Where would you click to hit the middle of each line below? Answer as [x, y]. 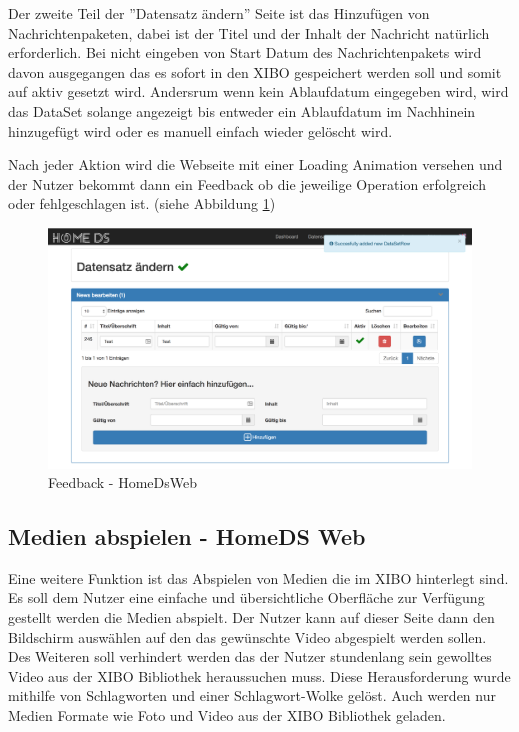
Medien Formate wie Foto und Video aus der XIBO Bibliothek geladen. [227, 715]
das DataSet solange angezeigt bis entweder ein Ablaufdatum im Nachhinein [242, 110]
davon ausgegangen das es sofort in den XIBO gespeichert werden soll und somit [255, 71]
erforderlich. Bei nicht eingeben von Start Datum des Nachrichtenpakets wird [245, 52]
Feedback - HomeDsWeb [123, 482]
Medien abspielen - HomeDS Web [187, 536]
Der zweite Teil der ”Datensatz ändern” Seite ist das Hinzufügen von [219, 13]
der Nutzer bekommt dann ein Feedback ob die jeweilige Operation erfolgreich [247, 183]
